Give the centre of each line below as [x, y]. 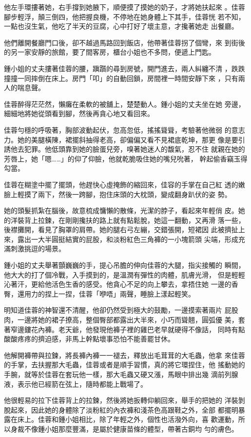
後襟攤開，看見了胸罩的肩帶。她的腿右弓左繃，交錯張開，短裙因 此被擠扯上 [125, 229]
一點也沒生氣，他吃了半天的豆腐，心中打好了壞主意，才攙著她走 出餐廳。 [121, 26]
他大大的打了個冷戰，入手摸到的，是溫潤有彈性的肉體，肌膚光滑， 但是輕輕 [125, 274]
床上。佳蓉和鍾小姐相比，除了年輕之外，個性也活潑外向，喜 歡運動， [128, 419]
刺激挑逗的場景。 [38, 248]
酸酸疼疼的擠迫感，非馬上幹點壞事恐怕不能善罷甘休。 [89, 339]
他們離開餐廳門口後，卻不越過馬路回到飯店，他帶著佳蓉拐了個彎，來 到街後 [125, 42]
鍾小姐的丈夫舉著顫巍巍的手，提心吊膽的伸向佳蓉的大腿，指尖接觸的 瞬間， [125, 265]
